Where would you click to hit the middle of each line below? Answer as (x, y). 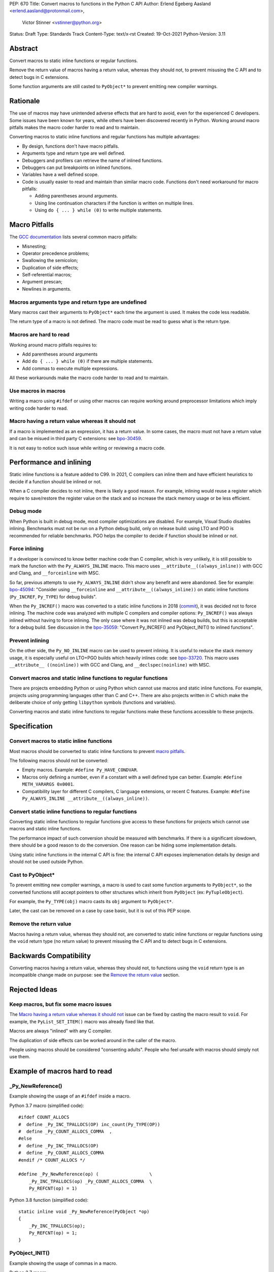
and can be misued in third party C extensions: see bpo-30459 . (76, 439)
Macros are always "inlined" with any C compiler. (61, 1031)
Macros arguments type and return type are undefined (78, 302)
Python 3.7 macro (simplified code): (47, 1105)
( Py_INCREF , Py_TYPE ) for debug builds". (53, 597)
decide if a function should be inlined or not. (56, 481)
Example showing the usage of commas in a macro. (63, 1263)
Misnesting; (34, 246)
